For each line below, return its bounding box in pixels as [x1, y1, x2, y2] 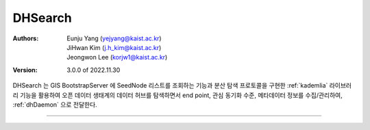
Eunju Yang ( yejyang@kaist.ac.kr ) [66, 34, 162, 42]
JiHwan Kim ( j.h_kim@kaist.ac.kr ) [66, 43, 162, 51]
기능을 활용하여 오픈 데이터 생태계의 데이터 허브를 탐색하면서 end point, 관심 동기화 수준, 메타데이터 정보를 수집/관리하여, [19, 91, 343, 99]
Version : [12, 66, 38, 74]
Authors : [12, 34, 39, 42]
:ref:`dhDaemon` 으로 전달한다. [12, 100, 97, 109]
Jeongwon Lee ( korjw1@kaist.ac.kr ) [66, 53, 168, 62]
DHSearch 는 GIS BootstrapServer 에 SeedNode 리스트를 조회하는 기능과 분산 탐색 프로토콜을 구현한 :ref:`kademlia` [12, 81, 328, 90]
